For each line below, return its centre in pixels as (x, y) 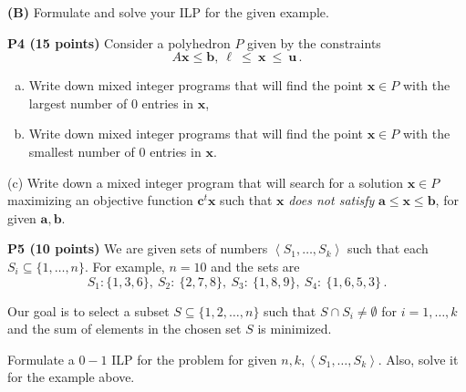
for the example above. (71, 377)
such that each (388, 248)
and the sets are (255, 266)
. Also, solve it (418, 359)
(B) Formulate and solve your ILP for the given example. (168, 12)
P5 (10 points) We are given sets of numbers (138, 248)
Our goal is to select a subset (88, 310)
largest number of (78, 103)
